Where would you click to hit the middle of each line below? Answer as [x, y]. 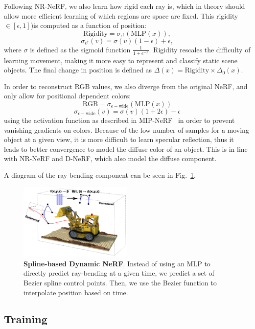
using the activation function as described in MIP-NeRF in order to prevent [119, 120]
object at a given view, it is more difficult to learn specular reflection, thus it [119, 139]
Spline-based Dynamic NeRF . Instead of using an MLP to [117, 263]
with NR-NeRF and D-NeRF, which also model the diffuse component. [110, 158]
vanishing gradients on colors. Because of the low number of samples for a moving [127, 129]
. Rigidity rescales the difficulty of [200, 49]
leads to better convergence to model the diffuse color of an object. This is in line [126, 149]
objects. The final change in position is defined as [78, 70]
